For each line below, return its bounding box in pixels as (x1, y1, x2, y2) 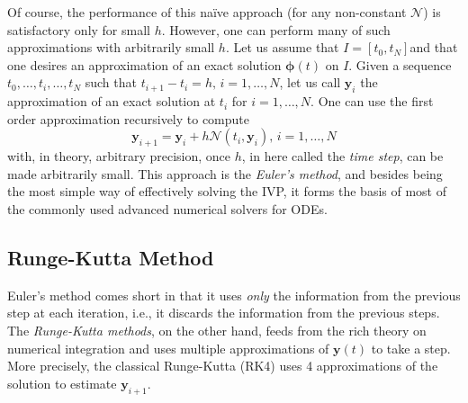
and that (409, 38, 458, 57)
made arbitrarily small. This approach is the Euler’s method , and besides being (7, 164, 443, 183)
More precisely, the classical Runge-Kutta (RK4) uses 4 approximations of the (7, 356, 438, 375)
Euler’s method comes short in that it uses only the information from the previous (7, 285, 461, 304)
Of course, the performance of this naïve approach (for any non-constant (7, 3, 407, 21)
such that (85, 73, 137, 92)
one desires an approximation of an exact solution (7, 55, 282, 74)
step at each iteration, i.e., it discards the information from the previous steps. (7, 303, 440, 322)
